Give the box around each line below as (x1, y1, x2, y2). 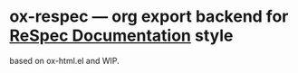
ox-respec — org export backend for (9, 6, 289, 27)
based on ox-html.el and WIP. (9, 55, 120, 66)
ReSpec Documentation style (9, 25, 234, 46)
